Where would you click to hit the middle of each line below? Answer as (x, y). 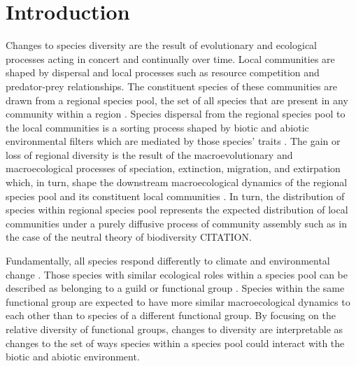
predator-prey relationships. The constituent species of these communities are (171, 86)
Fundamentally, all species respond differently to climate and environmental (168, 261)
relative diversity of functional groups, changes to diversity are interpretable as (175, 329)
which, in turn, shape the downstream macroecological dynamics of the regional (177, 182)
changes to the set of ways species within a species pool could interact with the (175, 343)
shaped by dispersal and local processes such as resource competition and (163, 72)
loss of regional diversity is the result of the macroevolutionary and (149, 154)
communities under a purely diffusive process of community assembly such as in (176, 223)
